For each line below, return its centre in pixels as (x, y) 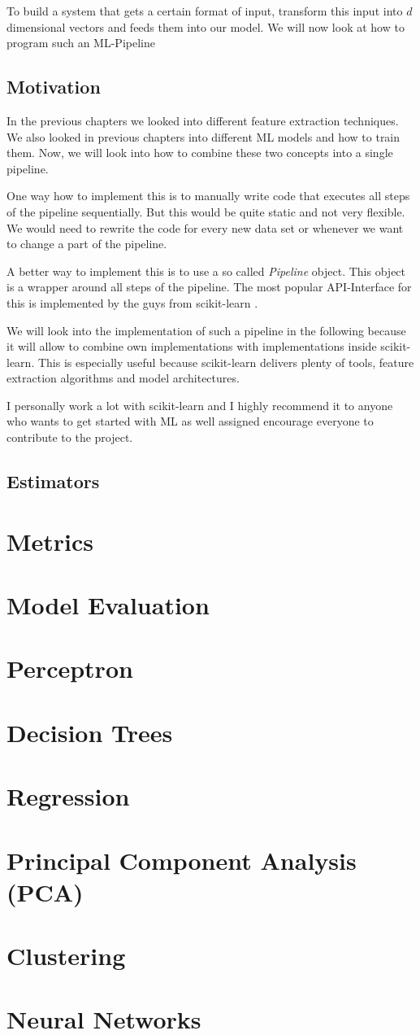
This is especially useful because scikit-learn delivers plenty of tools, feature (226, 362)
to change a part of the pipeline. (87, 244)
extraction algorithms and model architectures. (123, 378)
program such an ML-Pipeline (81, 43)
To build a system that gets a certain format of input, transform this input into (205, 11)
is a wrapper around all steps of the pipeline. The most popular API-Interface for (209, 287)
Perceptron (70, 668)
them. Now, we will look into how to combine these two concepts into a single (200, 153)
